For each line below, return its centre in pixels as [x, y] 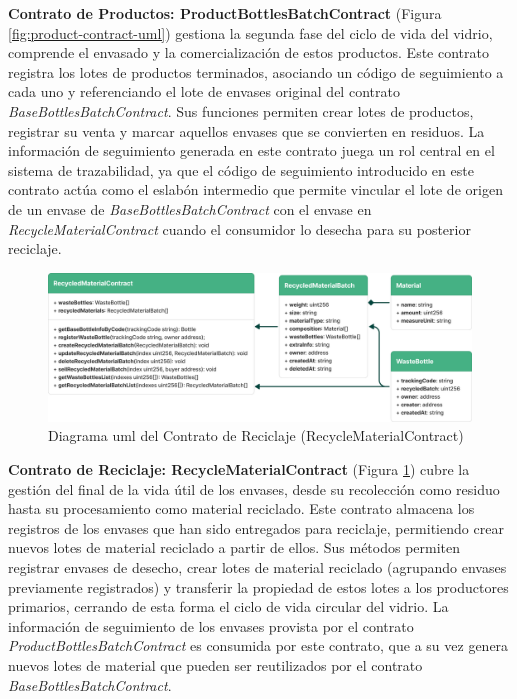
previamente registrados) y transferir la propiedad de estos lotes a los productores [258, 586]
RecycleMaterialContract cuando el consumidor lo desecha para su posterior [239, 228]
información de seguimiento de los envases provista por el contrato [211, 625]
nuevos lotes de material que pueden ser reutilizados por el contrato [215, 664]
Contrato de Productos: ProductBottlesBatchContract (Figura [225, 13]
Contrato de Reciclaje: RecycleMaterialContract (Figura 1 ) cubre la [239, 468]
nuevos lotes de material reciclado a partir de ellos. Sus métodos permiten [234, 547]
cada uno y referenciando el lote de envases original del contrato [204, 91]
